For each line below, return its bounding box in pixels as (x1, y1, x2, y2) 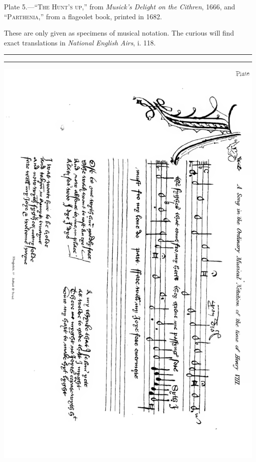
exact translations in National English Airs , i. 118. (4, 37, 156, 47)
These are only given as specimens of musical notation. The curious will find (4, 28, 234, 38)
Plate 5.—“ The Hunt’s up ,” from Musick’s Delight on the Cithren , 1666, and (4, 1, 235, 11)
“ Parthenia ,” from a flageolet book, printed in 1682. (4, 11, 162, 21)
